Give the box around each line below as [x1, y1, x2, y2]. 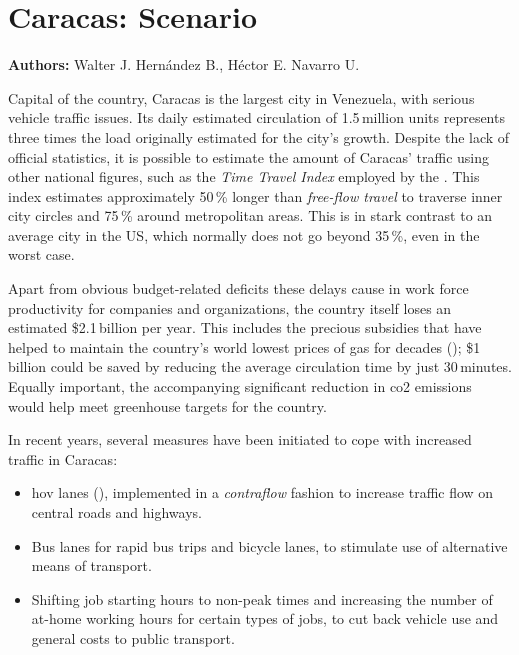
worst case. [8, 244, 75, 265]
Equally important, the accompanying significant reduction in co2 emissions [8, 376, 472, 397]
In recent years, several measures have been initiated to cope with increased [8, 429, 472, 450]
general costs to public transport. [31, 627, 235, 648]
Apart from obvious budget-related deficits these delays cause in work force [8, 278, 469, 299]
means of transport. [31, 555, 152, 576]
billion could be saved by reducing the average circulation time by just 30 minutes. [8, 356, 512, 377]
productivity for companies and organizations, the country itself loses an [8, 297, 452, 318]
